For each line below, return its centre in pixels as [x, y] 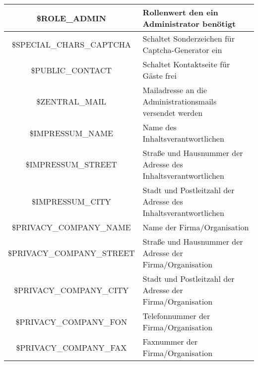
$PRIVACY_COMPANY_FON [71, 321]
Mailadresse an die [175, 90]
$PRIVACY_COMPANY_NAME [71, 227]
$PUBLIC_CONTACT [71, 70]
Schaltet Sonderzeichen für [189, 38]
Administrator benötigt [189, 24]
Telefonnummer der [176, 316]
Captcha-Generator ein [182, 50]
